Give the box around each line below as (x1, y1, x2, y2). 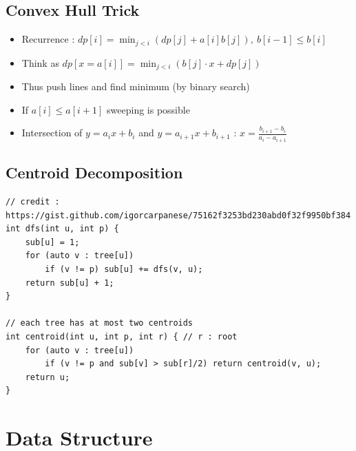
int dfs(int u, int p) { (6, 224, 119, 234)
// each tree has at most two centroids (6, 318, 193, 328)
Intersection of (21, 125, 83, 140)
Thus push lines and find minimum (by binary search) (21, 79, 250, 94)
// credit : (6, 196, 60, 207)
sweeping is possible (107, 102, 190, 116)
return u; (25, 372, 70, 382)
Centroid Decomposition (6, 162, 183, 183)
